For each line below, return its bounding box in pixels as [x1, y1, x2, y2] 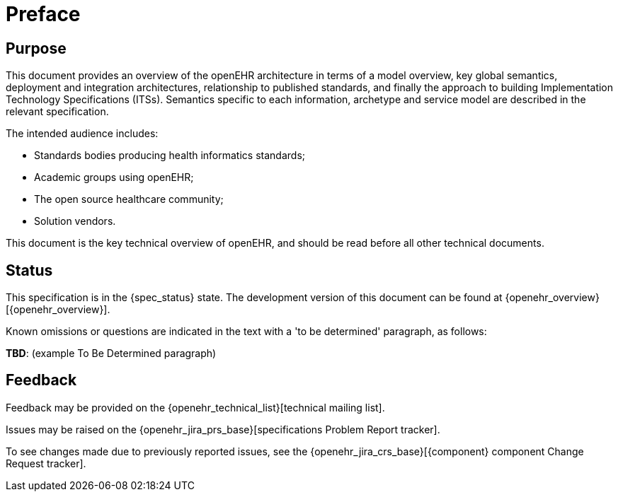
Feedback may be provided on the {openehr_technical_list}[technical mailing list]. [6, 401, 385, 414]
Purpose [6, 39, 67, 57]
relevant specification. [6, 105, 109, 118]
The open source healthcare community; [34, 193, 224, 206]
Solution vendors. [34, 215, 116, 228]
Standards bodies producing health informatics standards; [34, 149, 305, 162]
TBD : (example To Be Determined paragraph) [6, 347, 217, 360]
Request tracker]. [6, 457, 86, 469]
